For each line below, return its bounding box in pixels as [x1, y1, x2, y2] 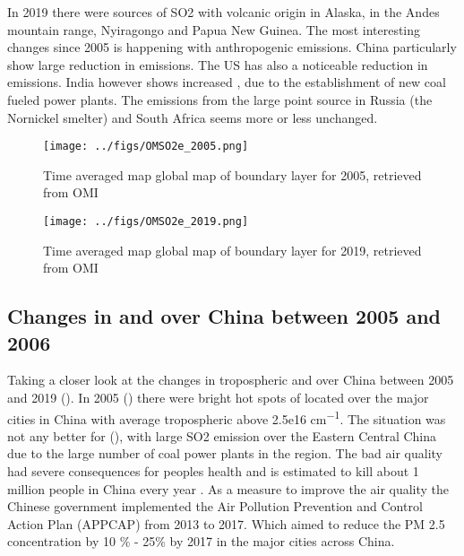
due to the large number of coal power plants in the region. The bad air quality [7, 444, 443, 463]
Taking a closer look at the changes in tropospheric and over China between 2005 [7, 370, 454, 389]
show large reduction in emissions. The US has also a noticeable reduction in [7, 55, 428, 74]
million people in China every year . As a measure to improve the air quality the [7, 479, 450, 498]
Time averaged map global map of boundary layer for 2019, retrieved [43, 240, 422, 259]
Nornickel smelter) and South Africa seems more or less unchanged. [7, 108, 378, 126]
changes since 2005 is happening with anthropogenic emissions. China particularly [7, 38, 457, 56]
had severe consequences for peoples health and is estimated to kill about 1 [7, 462, 419, 481]
